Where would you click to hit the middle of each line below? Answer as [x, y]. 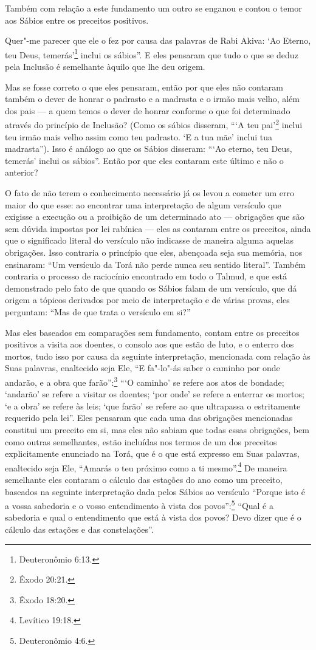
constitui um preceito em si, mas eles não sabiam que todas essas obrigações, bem [157, 429]
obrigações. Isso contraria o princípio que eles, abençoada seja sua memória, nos [154, 252]
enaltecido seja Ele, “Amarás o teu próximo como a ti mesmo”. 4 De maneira [146, 467]
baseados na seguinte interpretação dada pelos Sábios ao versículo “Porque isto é [155, 491]
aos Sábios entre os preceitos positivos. [77, 20]
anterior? [22, 172]
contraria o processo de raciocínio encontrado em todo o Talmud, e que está [146, 276]
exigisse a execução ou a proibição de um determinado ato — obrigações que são [155, 217]
